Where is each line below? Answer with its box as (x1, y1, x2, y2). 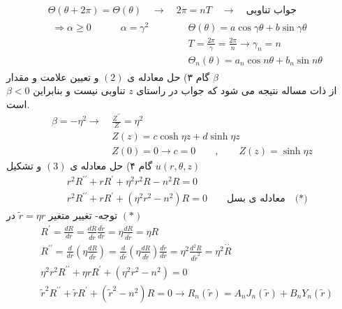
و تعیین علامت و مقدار (6, 69, 99, 84)
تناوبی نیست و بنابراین (33, 83, 126, 98)
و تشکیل (6, 158, 42, 173)
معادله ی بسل (226, 194, 285, 204)
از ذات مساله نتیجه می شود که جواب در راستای (136, 83, 337, 98)
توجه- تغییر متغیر (48, 208, 118, 223)
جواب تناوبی (246, 6, 297, 16)
